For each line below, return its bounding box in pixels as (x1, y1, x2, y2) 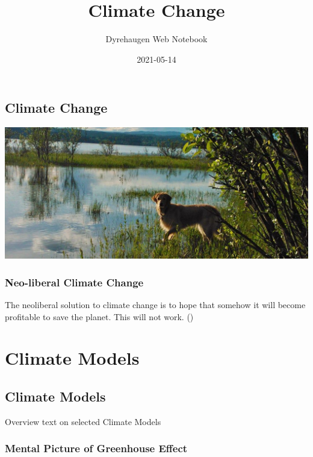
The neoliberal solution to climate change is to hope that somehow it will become (5, 298, 306, 310)
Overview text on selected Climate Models (5, 415, 161, 427)
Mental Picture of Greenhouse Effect (5, 441, 188, 456)
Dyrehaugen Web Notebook (105, 33, 208, 45)
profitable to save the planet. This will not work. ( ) (5, 310, 194, 323)
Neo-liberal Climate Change (5, 274, 144, 289)
